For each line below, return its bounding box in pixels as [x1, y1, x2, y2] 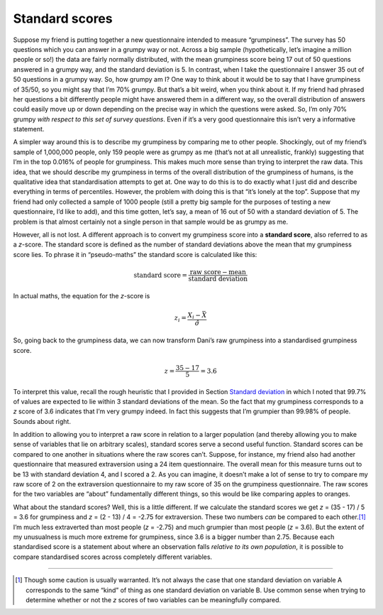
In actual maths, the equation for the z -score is [13, 291, 150, 300]
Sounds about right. [13, 417, 71, 425]
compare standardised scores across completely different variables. [13, 553, 213, 561]
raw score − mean [189, 268, 246, 276]
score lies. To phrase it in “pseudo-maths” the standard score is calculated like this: [13, 250, 257, 258]
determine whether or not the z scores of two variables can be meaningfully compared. [26, 595, 282, 604]
